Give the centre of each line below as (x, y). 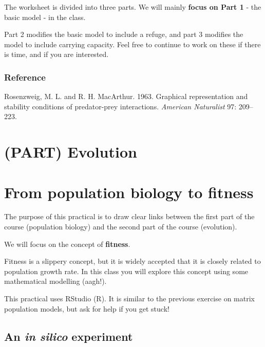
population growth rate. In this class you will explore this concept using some (126, 271)
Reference (25, 77)
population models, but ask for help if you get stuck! (87, 308)
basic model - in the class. (45, 17)
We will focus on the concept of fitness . (67, 244)
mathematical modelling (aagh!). (55, 281)
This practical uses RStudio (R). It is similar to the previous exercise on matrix (129, 298)
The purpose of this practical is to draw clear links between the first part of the (129, 216)
